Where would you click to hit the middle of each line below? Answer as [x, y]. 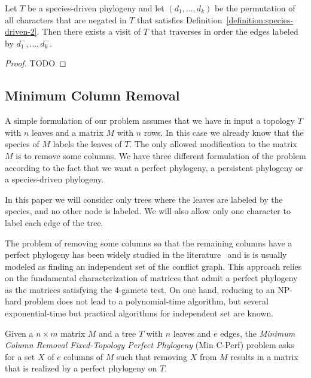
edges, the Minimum [258, 333]
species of [22, 144]
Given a [19, 333]
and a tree [117, 333]
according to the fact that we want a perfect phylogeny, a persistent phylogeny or [154, 167]
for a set [20, 356]
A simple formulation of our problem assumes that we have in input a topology [150, 121]
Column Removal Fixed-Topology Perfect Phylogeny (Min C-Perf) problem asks [150, 345]
